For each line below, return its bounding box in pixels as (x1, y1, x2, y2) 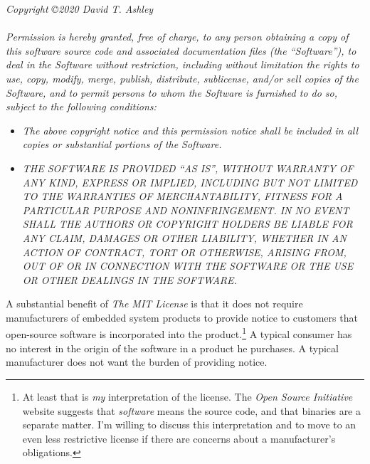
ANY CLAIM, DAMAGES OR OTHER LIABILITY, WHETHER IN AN (22, 230, 347, 245)
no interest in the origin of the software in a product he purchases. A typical (6, 340, 339, 355)
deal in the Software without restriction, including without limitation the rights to (6, 57, 359, 72)
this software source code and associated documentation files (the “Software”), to (6, 43, 356, 58)
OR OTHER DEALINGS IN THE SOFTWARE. (22, 272, 237, 287)
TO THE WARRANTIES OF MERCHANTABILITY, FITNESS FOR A (22, 189, 343, 204)
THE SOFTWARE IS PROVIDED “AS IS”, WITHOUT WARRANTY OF (22, 160, 354, 175)
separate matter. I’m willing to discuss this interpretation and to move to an (22, 417, 356, 432)
